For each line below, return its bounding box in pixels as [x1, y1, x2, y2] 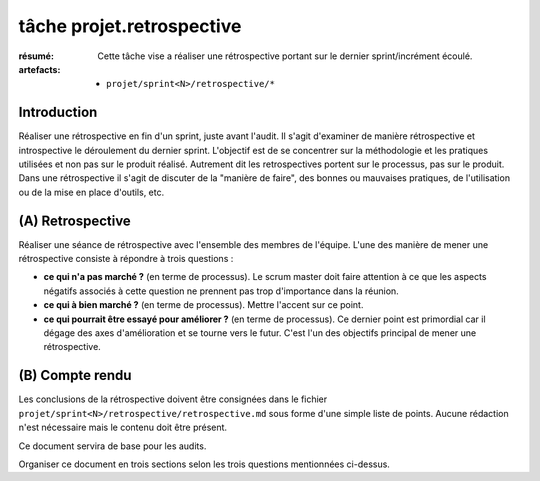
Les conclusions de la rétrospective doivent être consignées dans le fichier [18, 393, 328, 405]
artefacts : [18, 63, 61, 75]
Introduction [18, 104, 98, 121]
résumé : [18, 50, 55, 62]
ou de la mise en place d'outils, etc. [18, 186, 165, 198]
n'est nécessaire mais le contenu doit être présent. [18, 421, 228, 434]
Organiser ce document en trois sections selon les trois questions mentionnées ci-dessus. [18, 458, 390, 470]
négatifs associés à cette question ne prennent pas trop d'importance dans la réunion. [43, 285, 399, 297]
